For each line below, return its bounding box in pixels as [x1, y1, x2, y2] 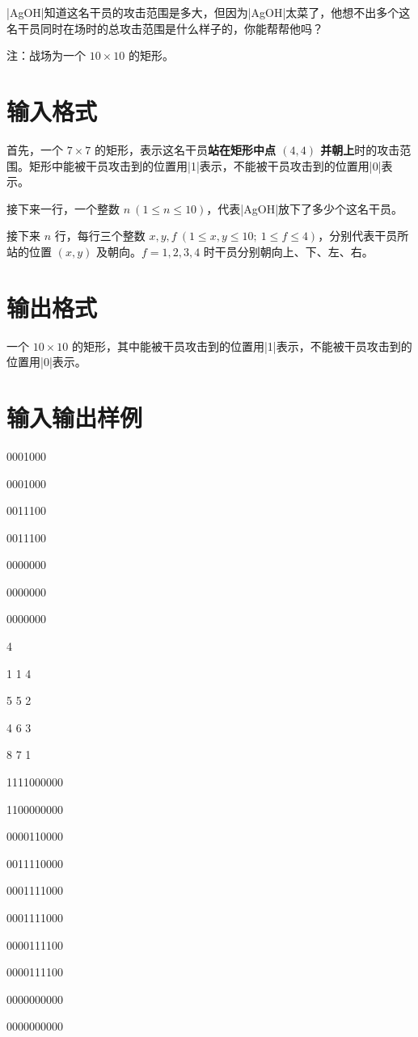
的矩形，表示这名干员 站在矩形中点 [94, 141, 276, 158]
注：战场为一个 [6, 47, 86, 64]
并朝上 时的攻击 [320, 141, 400, 158]
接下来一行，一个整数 [6, 200, 120, 217]
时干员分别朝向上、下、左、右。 [203, 242, 374, 259]
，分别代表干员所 [318, 227, 409, 244]
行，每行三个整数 [54, 227, 146, 244]
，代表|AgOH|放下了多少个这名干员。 [206, 200, 403, 217]
